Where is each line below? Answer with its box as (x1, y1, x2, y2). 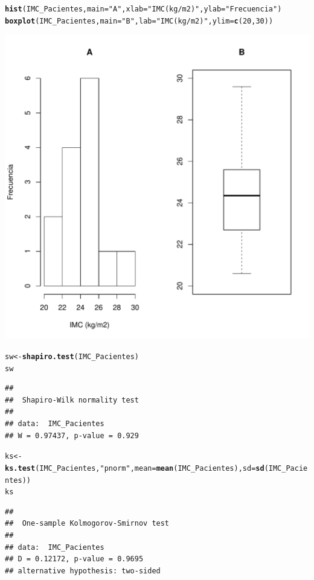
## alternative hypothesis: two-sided (5, 566, 161, 575)
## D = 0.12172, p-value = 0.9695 (5, 555, 144, 564)
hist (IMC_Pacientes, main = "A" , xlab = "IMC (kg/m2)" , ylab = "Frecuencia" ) (5, 5, 282, 13)
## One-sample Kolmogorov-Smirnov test (5, 519, 170, 528)
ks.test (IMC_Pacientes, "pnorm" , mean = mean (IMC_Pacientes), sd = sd (5, 464, 264, 473)
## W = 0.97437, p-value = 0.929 (5, 431, 139, 440)
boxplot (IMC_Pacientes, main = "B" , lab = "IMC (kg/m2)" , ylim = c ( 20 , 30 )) (5, 16, 274, 25)
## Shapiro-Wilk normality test (5, 395, 139, 404)
